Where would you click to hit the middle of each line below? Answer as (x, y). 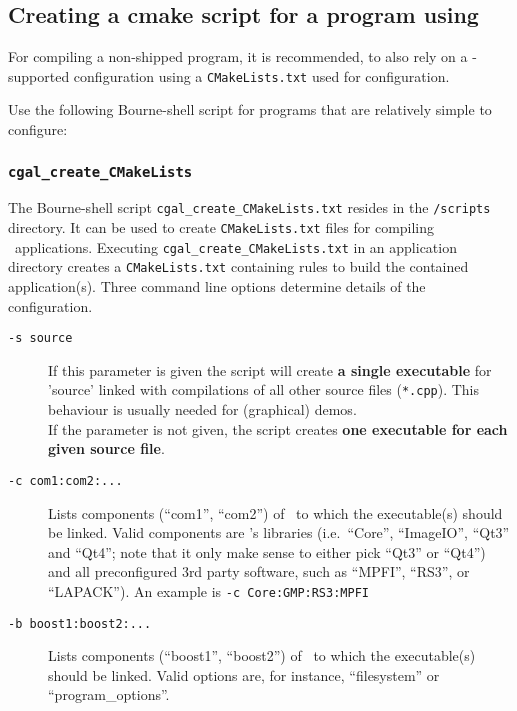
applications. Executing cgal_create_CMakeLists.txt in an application (235, 246)
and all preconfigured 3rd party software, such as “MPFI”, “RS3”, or (259, 571)
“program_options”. (109, 694)
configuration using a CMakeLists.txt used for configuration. (261, 75)
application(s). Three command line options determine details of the (217, 286)
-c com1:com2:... (65, 480)
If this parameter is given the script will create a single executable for (270, 369)
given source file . (106, 448)
